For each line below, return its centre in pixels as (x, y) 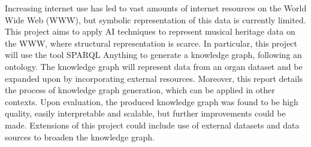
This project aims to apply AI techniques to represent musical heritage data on (150, 31)
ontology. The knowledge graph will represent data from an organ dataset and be (154, 66)
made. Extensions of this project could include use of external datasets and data (152, 125)
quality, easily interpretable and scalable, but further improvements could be (145, 113)
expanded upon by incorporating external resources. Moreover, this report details (154, 78)
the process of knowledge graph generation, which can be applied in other (140, 90)
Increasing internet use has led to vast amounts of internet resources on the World (156, 8)
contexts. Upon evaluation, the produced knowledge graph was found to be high (152, 101)
